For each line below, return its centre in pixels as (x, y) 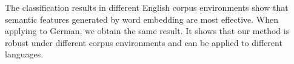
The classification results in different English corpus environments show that (147, 7)
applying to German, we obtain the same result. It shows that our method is (147, 31)
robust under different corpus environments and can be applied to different (144, 42)
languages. (24, 54)
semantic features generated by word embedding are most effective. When (142, 19)
